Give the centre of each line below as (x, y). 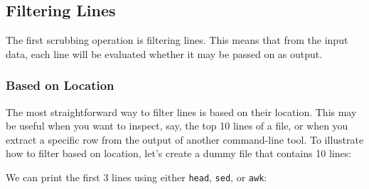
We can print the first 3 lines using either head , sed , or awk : (137, 177)
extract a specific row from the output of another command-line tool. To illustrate (185, 139)
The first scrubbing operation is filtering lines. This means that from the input (177, 40)
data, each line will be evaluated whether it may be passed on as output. (164, 53)
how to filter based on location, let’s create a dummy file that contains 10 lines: (179, 153)
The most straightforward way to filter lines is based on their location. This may (181, 111)
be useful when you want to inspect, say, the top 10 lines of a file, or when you (177, 126)
